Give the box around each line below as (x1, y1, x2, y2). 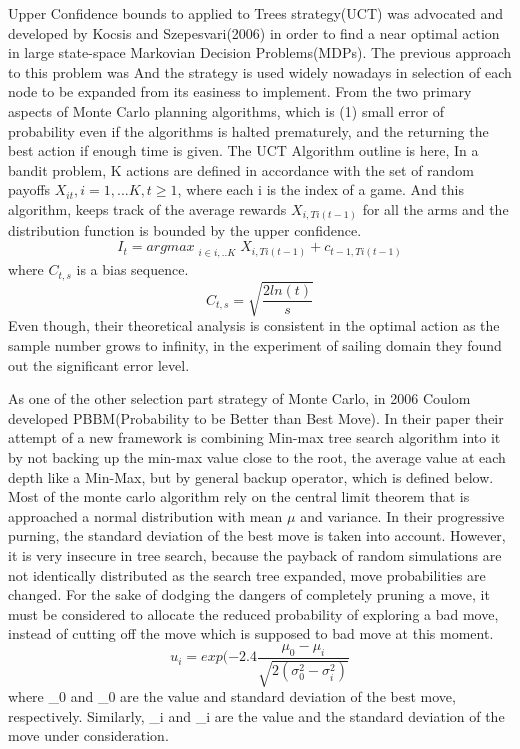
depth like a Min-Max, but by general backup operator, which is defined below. (8, 466, 494, 487)
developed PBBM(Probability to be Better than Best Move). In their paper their (8, 407, 504, 428)
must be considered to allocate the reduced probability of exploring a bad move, (8, 603, 499, 624)
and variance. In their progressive (300, 505, 505, 526)
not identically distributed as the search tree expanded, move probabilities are (8, 564, 486, 585)
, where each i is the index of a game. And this (177, 179, 464, 200)
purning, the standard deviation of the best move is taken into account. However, (8, 525, 506, 546)
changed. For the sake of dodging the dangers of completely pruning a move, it (8, 584, 490, 605)
